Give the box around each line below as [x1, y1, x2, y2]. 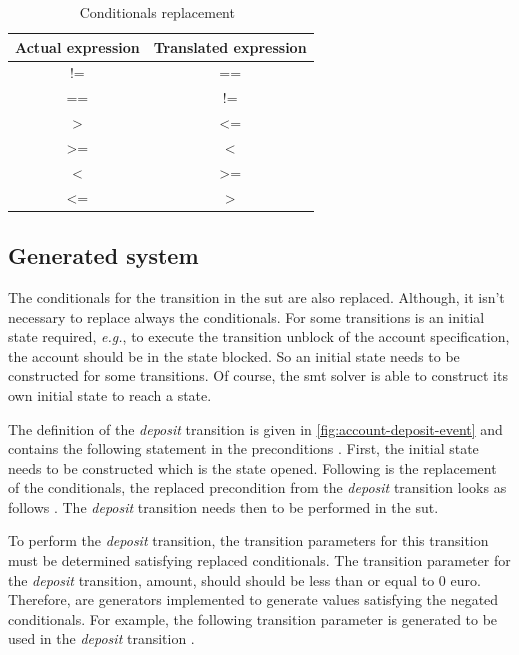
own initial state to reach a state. [8, 384, 212, 405]
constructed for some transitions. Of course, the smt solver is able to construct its [8, 365, 508, 386]
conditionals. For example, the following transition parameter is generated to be [8, 608, 498, 629]
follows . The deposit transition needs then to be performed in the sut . [8, 496, 439, 517]
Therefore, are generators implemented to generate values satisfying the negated [8, 589, 499, 610]
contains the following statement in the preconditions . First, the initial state [8, 438, 479, 459]
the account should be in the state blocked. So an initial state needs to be [8, 345, 460, 366]
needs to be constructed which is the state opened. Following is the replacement [8, 457, 497, 478]
